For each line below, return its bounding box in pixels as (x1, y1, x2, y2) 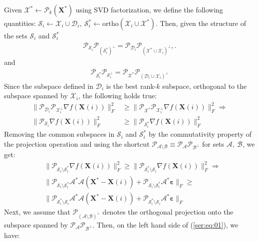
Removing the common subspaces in (4, 129, 115, 139)
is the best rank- (106, 80, 157, 91)
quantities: (4, 18, 36, 28)
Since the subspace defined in (4, 80, 94, 91)
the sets (4, 30, 27, 40)
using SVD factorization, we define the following (75, 4, 223, 14)
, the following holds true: (78, 90, 157, 101)
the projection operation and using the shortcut (4, 138, 150, 149)
